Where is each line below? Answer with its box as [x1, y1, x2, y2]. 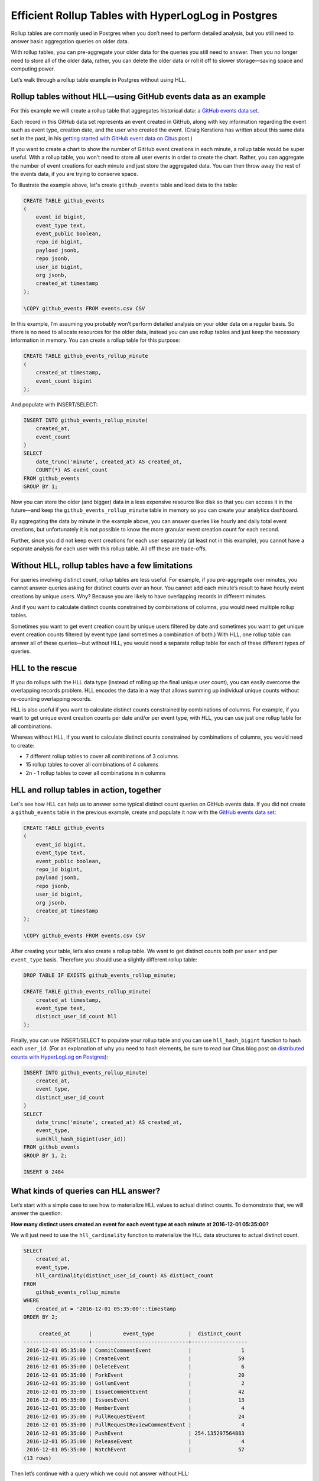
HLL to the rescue [11, 663, 77, 673]
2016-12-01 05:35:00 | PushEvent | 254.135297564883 [27, 1429, 245, 1437]
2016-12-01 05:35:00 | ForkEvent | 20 [27, 1371, 245, 1379]
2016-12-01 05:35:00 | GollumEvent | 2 [27, 1380, 245, 1387]
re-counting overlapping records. [11, 695, 92, 702]
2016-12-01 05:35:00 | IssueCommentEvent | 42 [27, 1388, 245, 1395]
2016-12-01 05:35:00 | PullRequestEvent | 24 [27, 1413, 245, 1420]
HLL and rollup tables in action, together [11, 785, 162, 795]
